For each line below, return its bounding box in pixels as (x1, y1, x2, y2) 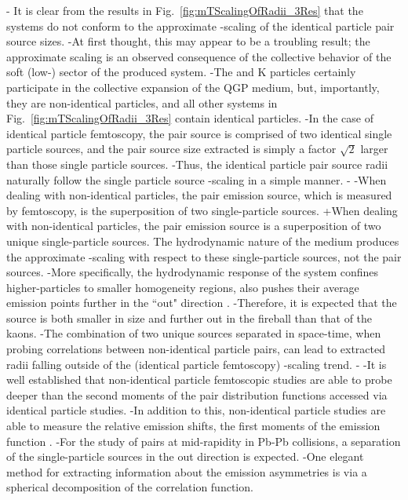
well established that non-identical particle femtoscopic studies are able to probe (6, 371, 392, 388)
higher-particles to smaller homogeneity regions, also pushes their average (6, 279, 359, 295)
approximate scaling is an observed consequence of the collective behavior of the (6, 48, 392, 64)
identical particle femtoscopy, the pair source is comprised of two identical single (6, 125, 392, 141)
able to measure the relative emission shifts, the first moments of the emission (6, 418, 381, 434)
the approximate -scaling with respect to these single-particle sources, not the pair (6, 248, 402, 265)
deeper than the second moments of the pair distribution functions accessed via (6, 386, 388, 403)
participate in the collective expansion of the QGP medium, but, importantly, (6, 78, 380, 95)
